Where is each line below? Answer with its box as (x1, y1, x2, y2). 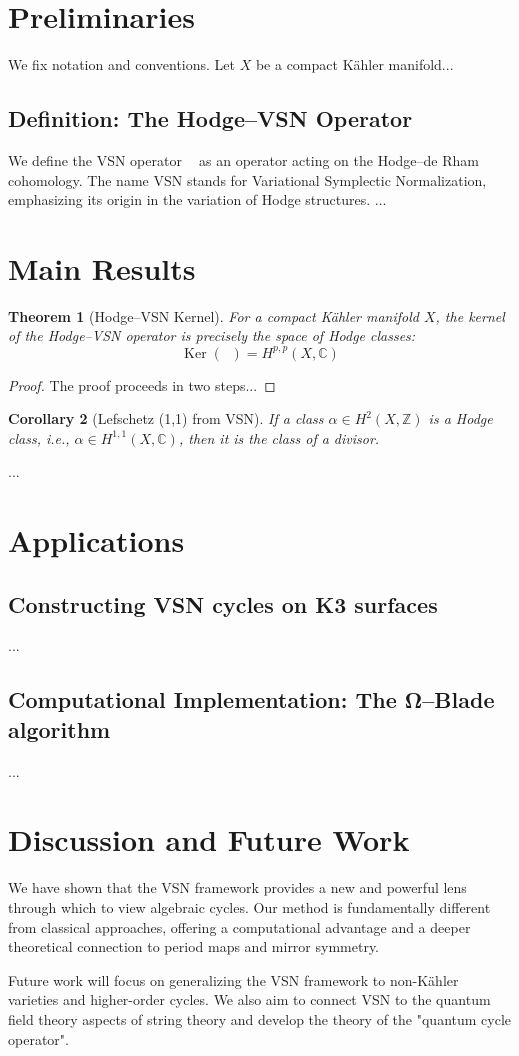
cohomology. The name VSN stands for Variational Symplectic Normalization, (8, 169, 487, 190)
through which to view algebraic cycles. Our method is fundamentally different (8, 896, 491, 917)
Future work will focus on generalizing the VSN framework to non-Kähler (8, 969, 459, 990)
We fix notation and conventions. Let (8, 54, 236, 75)
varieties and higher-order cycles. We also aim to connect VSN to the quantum (8, 989, 491, 1010)
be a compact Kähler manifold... (255, 54, 454, 75)
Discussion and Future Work (8, 819, 410, 860)
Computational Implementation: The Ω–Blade (8, 684, 495, 715)
